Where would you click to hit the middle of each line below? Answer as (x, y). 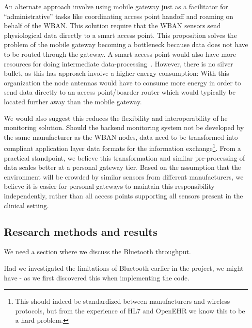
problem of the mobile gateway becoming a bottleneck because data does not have (126, 44)
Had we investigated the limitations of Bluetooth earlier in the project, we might (124, 268)
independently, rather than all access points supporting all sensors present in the (124, 195)
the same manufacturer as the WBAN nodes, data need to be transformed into (121, 137)
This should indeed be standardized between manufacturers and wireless (123, 301)
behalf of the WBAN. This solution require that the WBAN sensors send (112, 25)
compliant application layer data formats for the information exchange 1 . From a (122, 147)
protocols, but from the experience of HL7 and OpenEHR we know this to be (130, 310)
